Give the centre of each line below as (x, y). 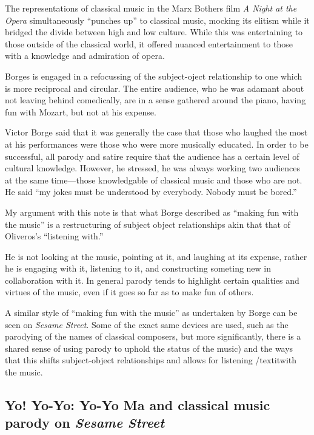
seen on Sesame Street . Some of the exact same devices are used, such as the (147, 324)
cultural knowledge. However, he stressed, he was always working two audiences (153, 168)
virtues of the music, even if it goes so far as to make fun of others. (129, 292)
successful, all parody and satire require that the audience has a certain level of (152, 156)
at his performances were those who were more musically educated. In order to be (157, 144)
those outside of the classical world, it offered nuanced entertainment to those (149, 43)
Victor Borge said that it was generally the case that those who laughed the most (156, 132)
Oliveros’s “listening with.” (54, 236)
